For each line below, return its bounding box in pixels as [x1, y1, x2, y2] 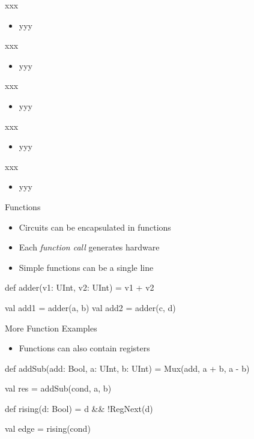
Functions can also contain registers [19, 342, 150, 354]
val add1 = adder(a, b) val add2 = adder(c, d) [5, 301, 176, 313]
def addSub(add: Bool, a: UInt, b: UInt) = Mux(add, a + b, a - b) [5, 362, 250, 374]
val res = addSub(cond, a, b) [5, 382, 112, 395]
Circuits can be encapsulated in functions [19, 220, 171, 233]
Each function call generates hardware [19, 241, 160, 253]
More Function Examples [5, 321, 97, 334]
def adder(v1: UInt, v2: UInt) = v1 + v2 [5, 281, 154, 294]
